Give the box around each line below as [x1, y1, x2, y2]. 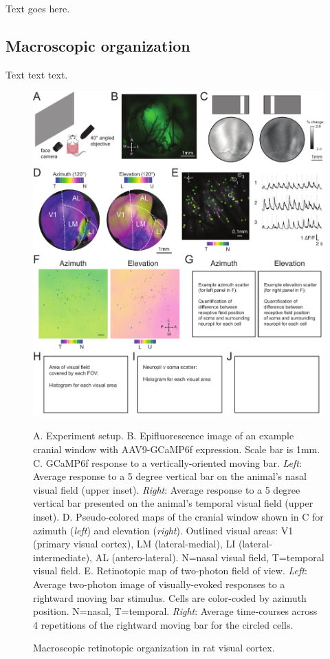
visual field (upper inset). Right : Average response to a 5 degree [33, 482, 300, 496]
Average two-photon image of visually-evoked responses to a [33, 576, 285, 591]
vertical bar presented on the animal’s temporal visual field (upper [33, 496, 313, 510]
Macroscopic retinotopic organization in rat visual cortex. [33, 640, 275, 655]
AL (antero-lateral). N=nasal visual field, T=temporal [95, 550, 324, 564]
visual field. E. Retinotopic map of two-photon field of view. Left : [33, 563, 307, 578]
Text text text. [5, 67, 68, 81]
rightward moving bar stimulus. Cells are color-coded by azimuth [33, 590, 307, 605]
